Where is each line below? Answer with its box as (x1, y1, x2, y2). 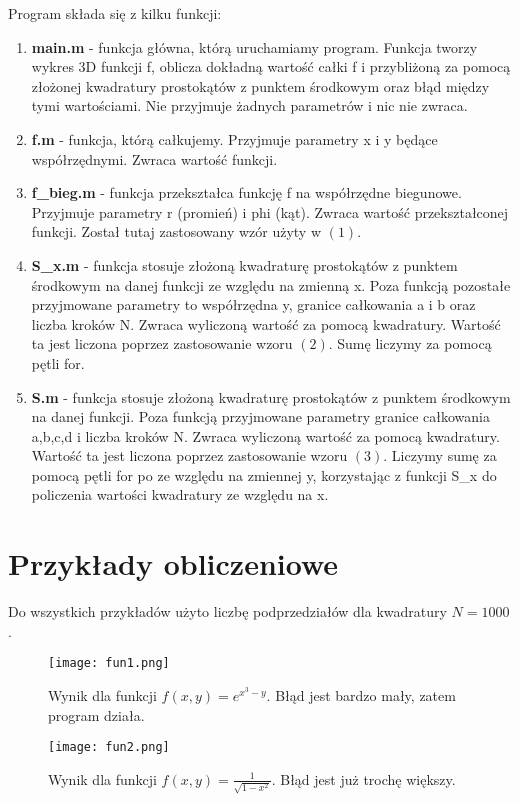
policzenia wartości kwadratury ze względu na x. (31, 484, 329, 505)
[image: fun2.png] (48, 740, 170, 755)
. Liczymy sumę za (383, 445, 497, 466)
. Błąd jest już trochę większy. (271, 768, 456, 789)
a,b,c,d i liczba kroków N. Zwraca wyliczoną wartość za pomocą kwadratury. (31, 425, 500, 446)
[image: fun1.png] (48, 656, 170, 671)
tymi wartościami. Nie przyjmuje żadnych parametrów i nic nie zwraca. (31, 95, 468, 116)
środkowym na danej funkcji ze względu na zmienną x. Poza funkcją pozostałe (31, 274, 511, 295)
